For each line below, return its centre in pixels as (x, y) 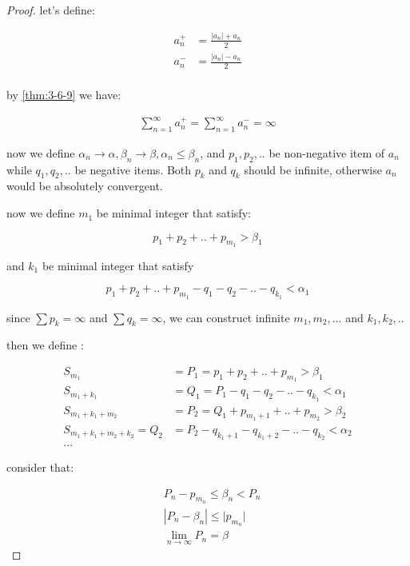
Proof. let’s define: (51, 10)
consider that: (40, 467)
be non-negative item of (327, 152)
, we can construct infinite (226, 317)
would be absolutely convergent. (85, 186)
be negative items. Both (133, 169)
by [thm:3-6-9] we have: (64, 94)
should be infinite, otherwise (313, 169)
